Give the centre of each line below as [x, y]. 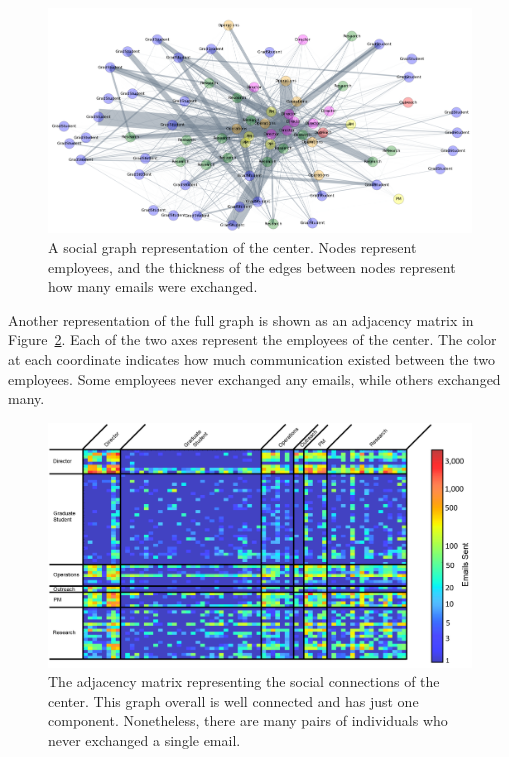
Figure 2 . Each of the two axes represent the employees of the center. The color [252, 339]
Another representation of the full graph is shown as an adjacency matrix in [241, 319]
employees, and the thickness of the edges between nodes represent [252, 266]
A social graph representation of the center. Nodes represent [232, 247]
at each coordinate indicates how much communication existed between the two [252, 359]
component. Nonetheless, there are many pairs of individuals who [248, 720]
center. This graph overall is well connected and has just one [233, 700]
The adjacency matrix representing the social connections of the [244, 681]
